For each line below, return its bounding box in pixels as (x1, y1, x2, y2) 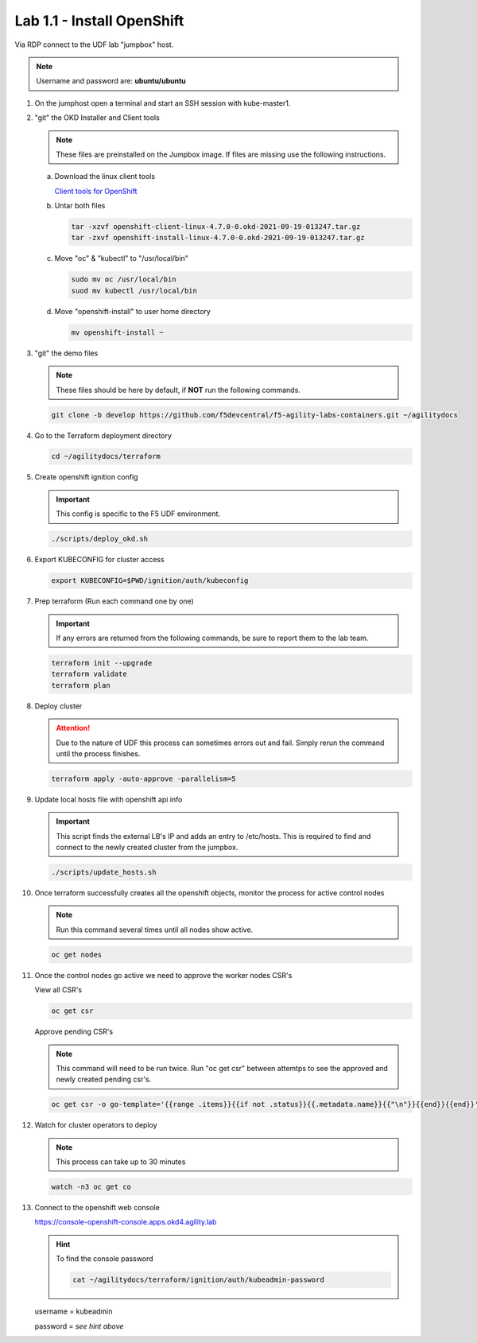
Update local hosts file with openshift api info (34, 794, 183, 804)
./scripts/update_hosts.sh (51, 868, 157, 877)
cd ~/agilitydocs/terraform (51, 452, 161, 461)
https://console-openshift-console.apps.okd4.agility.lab (34, 1217, 217, 1227)
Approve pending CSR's (34, 1027, 114, 1037)
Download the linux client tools (54, 172, 155, 181)
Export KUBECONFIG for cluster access (34, 555, 165, 565)
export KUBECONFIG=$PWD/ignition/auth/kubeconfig (51, 576, 249, 585)
